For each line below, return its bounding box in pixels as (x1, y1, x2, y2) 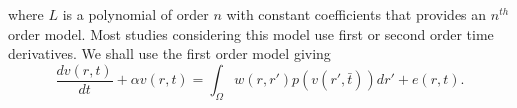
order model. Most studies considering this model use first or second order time (8, 23, 494, 44)
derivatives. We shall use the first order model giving (8, 43, 331, 64)
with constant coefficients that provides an (226, 4, 487, 24)
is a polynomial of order (62, 4, 209, 24)
